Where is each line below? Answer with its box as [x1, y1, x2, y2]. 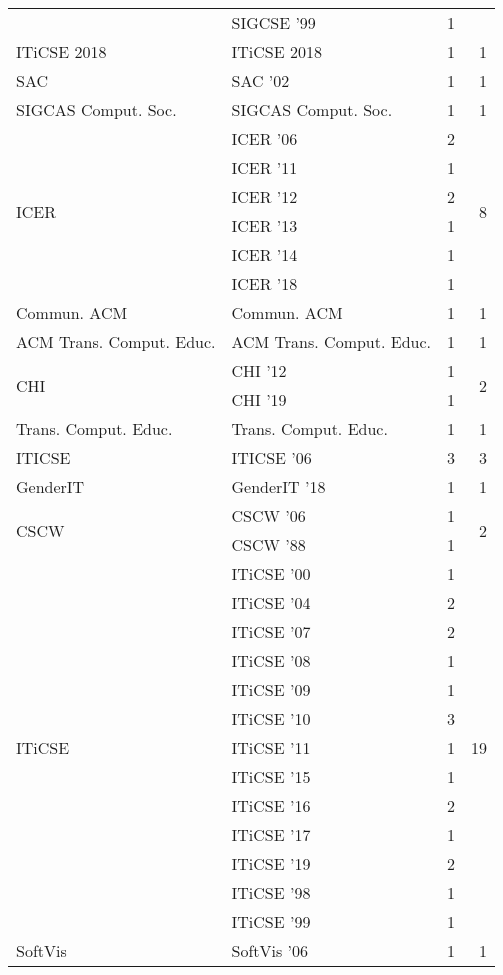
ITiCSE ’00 [231, 562, 311, 585]
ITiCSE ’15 [231, 765, 311, 788]
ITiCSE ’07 [231, 620, 311, 643]
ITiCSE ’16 [231, 794, 311, 817]
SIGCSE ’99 [231, 11, 316, 34]
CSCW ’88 [231, 533, 306, 556]
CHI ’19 [231, 388, 287, 411]
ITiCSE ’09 [231, 678, 311, 701]
